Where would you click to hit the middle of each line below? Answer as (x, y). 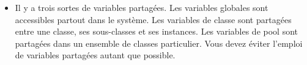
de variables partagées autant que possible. (95, 55)
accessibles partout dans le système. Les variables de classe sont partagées (153, 19)
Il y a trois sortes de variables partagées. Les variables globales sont (142, 7)
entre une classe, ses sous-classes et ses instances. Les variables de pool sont (156, 31)
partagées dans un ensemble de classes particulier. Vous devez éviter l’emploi (159, 43)
